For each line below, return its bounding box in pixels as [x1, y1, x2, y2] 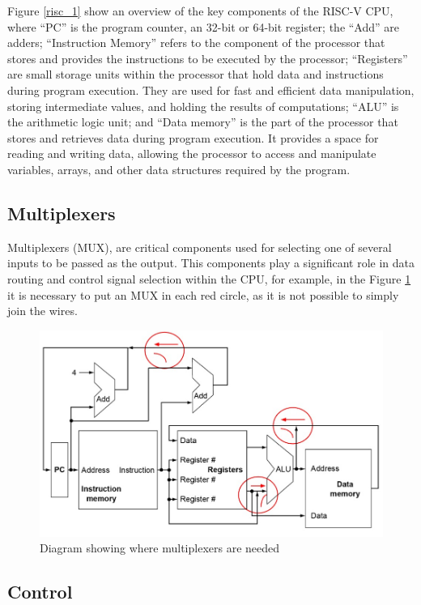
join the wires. [7, 302, 78, 319]
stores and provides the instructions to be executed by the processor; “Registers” [7, 49, 408, 66]
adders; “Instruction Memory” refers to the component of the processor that [7, 34, 385, 51]
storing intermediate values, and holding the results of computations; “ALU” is [7, 97, 399, 114]
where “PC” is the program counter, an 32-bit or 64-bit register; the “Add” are [7, 18, 400, 35]
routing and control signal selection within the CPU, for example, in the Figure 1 [7, 270, 411, 287]
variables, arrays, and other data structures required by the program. [7, 160, 351, 177]
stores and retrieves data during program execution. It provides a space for [7, 129, 379, 146]
